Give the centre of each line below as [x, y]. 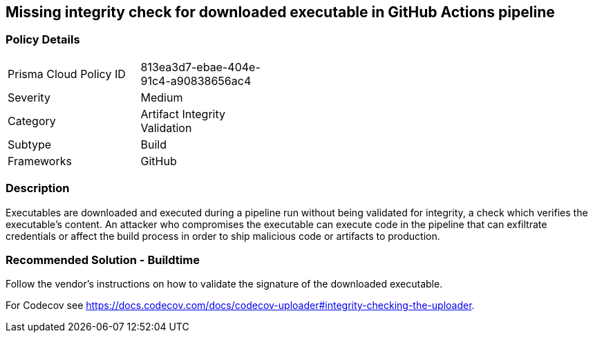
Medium [162, 97]
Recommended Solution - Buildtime [103, 260]
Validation [166, 128]
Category [32, 121]
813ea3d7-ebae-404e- [200, 67]
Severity [29, 97]
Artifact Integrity [183, 114]
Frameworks [40, 161]
